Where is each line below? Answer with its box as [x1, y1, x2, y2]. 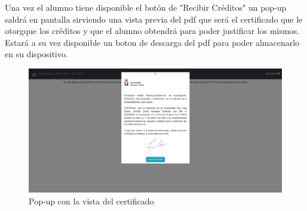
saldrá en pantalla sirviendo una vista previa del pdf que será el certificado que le [5, 13, 303, 25]
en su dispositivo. [5, 48, 68, 60]
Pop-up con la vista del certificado [29, 194, 154, 207]
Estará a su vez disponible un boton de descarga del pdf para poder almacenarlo [5, 36, 300, 48]
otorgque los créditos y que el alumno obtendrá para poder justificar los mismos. [5, 24, 300, 37]
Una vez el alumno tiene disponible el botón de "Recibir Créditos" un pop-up [5, 1, 287, 13]
